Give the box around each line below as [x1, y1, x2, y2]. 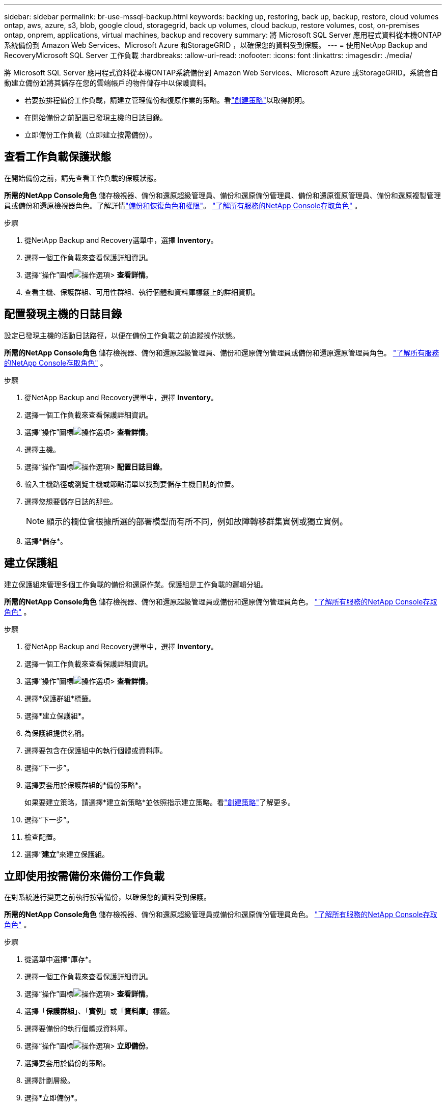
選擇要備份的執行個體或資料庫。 [24, 1024, 131, 1033]
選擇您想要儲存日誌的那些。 [24, 496, 117, 506]
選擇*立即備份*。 [24, 1093, 82, 1102]
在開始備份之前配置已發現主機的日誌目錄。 [24, 113, 167, 122]
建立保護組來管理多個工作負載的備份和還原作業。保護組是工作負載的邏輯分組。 [4, 579, 268, 589]
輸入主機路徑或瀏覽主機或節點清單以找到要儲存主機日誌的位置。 [24, 479, 238, 488]
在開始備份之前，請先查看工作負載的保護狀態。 [4, 173, 161, 182]
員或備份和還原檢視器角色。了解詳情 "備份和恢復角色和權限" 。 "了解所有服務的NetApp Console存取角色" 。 [4, 201, 362, 210]
